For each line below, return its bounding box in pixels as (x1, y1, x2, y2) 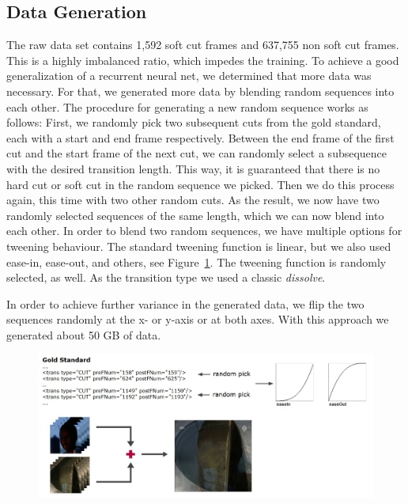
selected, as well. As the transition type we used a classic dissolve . (6, 269, 326, 286)
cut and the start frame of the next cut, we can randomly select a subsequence (6, 145, 387, 161)
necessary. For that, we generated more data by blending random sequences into (6, 82, 395, 99)
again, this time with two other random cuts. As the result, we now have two (6, 191, 380, 208)
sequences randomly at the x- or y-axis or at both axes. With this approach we (6, 311, 389, 328)
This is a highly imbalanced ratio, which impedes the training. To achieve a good (6, 51, 399, 68)
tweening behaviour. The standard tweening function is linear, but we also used (6, 237, 391, 254)
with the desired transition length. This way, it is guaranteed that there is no (6, 160, 380, 176)
